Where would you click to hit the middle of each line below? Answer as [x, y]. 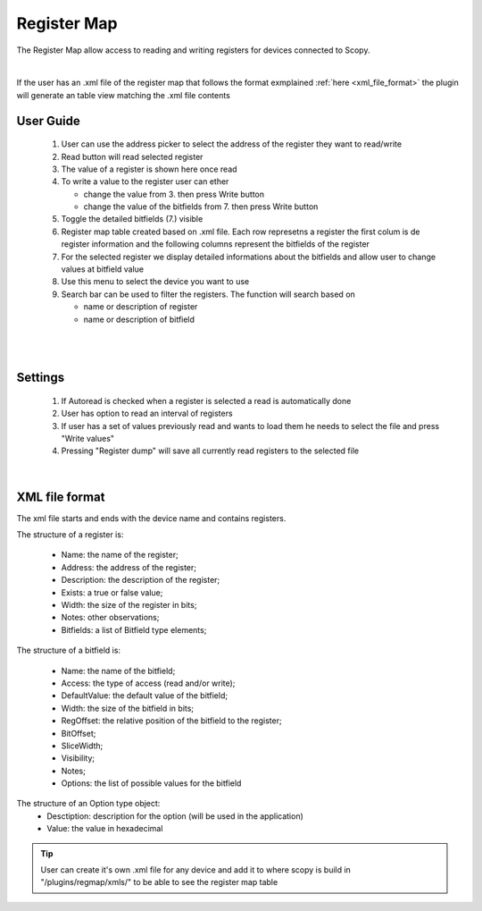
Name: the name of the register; [120, 555]
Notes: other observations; [110, 618]
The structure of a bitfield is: [68, 650]
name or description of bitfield [139, 319]
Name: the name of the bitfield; [118, 671]
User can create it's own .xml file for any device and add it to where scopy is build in [196, 870]
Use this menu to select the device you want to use [155, 282]
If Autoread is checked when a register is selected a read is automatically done [206, 401]
